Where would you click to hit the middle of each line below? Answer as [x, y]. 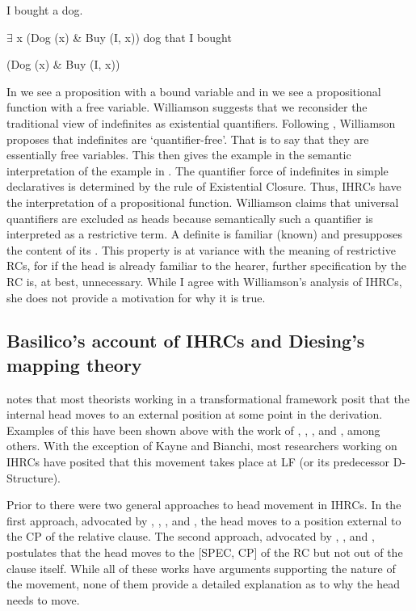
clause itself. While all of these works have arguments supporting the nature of [201, 568]
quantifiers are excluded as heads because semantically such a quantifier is [190, 218]
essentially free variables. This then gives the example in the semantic [179, 155]
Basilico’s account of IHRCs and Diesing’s [186, 341]
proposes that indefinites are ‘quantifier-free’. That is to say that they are [188, 139]
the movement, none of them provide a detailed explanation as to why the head [203, 584]
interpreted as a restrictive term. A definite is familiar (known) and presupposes [204, 234]
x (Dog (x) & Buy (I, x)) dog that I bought [124, 37]
